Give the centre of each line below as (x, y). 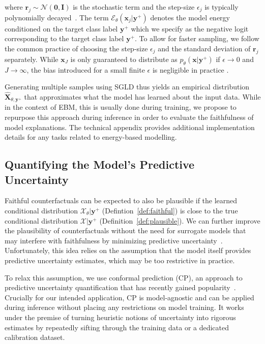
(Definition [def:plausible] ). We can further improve (180, 220)
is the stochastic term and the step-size (134, 7)
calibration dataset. (35, 337)
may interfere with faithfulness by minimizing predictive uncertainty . (114, 240)
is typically (222, 7)
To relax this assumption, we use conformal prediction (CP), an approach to (124, 277)
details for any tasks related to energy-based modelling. (91, 137)
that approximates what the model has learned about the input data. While (142, 96)
